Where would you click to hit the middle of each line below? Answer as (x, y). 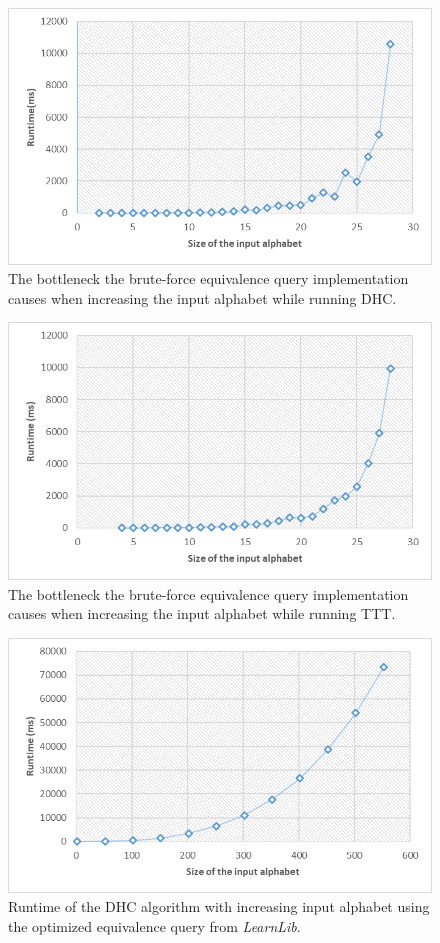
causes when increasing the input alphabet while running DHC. (202, 297)
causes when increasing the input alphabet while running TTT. (202, 613)
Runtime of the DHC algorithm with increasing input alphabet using (219, 906)
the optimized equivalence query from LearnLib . (154, 926)
